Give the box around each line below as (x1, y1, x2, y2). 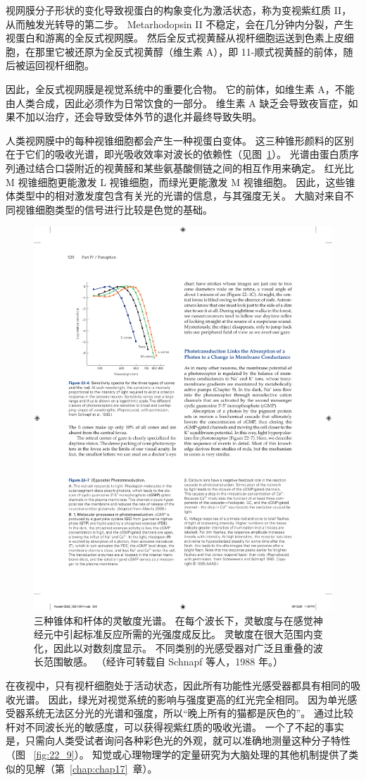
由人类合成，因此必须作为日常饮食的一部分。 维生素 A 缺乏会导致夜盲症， (6, 95, 348, 110)
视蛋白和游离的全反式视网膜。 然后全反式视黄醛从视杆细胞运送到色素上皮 (6, 30, 344, 45)
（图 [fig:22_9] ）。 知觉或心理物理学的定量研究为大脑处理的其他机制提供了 (6, 747, 349, 761)
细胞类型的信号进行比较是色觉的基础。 (34, 202, 213, 216)
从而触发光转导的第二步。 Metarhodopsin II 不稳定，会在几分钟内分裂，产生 (6, 16, 354, 31)
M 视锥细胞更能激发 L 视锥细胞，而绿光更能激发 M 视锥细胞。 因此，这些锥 (6, 174, 355, 189)
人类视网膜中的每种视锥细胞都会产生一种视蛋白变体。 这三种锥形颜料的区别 (6, 133, 354, 147)
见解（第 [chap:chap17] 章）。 (25, 761, 158, 775)
